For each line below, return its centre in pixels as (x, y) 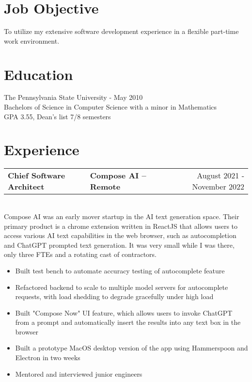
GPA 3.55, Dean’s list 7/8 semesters (57, 116)
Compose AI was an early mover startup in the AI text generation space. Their (122, 216)
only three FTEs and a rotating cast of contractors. (80, 254)
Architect (26, 187)
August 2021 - (220, 175)
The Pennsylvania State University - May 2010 (73, 97)
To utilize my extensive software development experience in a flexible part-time (121, 31)
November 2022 (218, 187)
